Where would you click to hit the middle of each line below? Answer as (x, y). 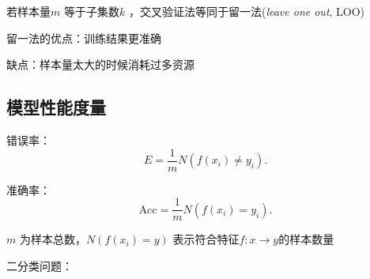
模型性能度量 (56, 107)
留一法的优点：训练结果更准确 (84, 38)
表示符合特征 (206, 239)
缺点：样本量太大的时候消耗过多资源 (100, 64)
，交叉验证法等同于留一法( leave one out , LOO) (247, 11)
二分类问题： (40, 265)
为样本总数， (53, 239)
